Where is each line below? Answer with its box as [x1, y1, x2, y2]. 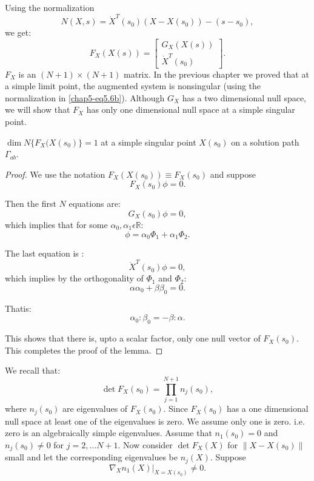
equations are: [68, 197, 121, 210]
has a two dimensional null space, [182, 91, 307, 104]
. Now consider [118, 438, 173, 451]
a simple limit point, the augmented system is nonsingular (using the [5, 79, 261, 92]
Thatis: [5, 301, 32, 314]
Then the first [5, 197, 56, 210]
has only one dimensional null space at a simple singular [86, 103, 295, 116]
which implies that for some [5, 218, 108, 231]
